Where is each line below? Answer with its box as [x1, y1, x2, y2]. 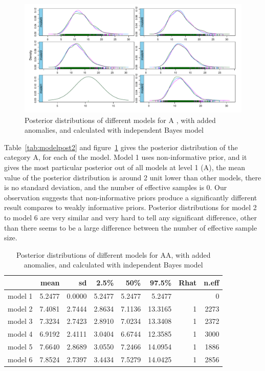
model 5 [8, 341, 33, 352]
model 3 [8, 316, 33, 326]
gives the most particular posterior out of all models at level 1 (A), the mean [4, 161, 245, 172]
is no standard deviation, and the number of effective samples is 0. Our [4, 182, 227, 193]
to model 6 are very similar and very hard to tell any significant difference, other [4, 212, 257, 222]
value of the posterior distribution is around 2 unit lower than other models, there [4, 172, 261, 182]
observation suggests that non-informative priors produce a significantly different [4, 192, 257, 202]
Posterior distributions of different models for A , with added [25, 114, 216, 125]
